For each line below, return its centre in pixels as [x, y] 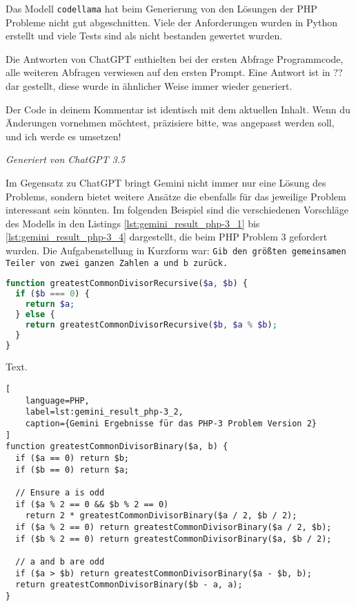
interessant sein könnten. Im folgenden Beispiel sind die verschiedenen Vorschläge [177, 210]
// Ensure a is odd [60, 492]
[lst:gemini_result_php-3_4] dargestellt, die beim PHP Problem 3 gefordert [167, 237]
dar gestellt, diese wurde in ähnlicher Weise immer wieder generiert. [149, 86]
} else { [35, 314]
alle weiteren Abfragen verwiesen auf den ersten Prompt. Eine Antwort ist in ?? [174, 72]
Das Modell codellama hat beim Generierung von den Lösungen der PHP [161, 8]
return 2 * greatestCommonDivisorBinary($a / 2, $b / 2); [161, 516]
